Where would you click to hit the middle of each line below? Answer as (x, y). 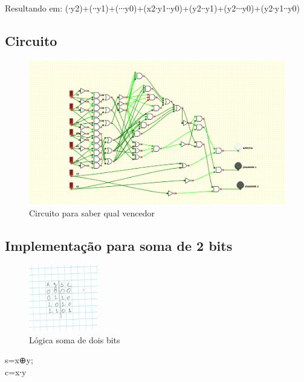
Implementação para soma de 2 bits (119, 245)
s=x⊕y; (19, 360)
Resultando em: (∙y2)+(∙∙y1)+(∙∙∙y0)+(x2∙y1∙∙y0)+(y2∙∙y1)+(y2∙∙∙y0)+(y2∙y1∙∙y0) (153, 8)
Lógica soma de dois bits (75, 339)
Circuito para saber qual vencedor (92, 212)
